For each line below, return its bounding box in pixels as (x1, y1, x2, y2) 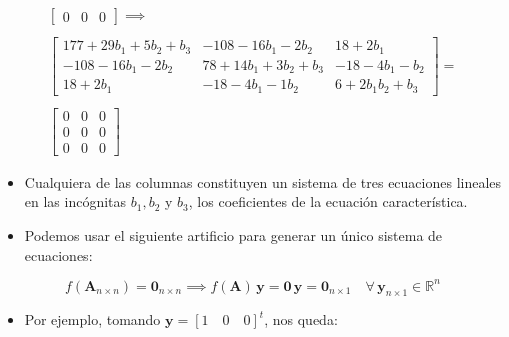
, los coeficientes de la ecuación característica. (188, 191, 468, 212)
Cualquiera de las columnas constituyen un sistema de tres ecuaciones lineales (24, 171, 502, 192)
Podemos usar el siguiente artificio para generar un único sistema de (24, 224, 443, 245)
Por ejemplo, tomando (24, 309, 161, 330)
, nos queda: (264, 309, 338, 330)
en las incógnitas (24, 191, 127, 212)
